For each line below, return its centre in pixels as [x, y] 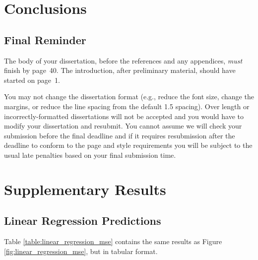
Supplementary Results [85, 189]
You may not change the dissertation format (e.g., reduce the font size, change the [129, 97]
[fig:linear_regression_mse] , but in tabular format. [81, 251]
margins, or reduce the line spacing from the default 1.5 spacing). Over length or [127, 106]
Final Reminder [45, 39]
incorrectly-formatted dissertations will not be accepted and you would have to [124, 116]
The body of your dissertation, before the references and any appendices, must [123, 60]
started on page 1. [32, 80]
